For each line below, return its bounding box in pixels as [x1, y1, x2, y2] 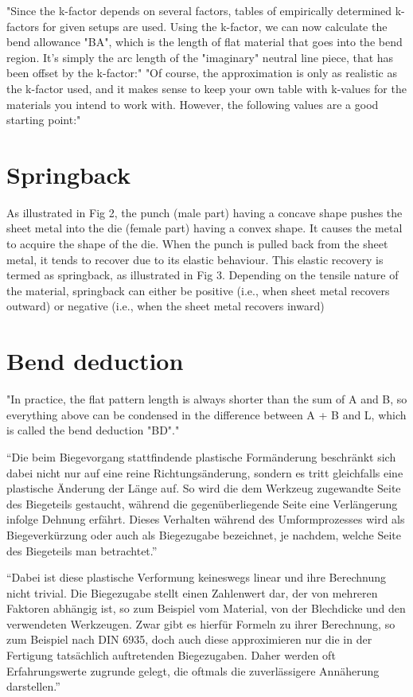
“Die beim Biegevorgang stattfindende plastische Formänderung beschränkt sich [6, 448, 396, 465]
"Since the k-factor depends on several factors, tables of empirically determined [6, 2, 392, 18]
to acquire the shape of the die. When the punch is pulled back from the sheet [6, 236, 388, 252]
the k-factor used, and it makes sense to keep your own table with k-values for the [6, 80, 407, 96]
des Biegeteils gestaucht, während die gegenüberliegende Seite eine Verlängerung [6, 495, 398, 512]
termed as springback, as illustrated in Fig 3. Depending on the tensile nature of [6, 267, 399, 283]
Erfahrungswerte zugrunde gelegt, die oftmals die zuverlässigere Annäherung [6, 662, 380, 679]
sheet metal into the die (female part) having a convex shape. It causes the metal [6, 220, 403, 236]
